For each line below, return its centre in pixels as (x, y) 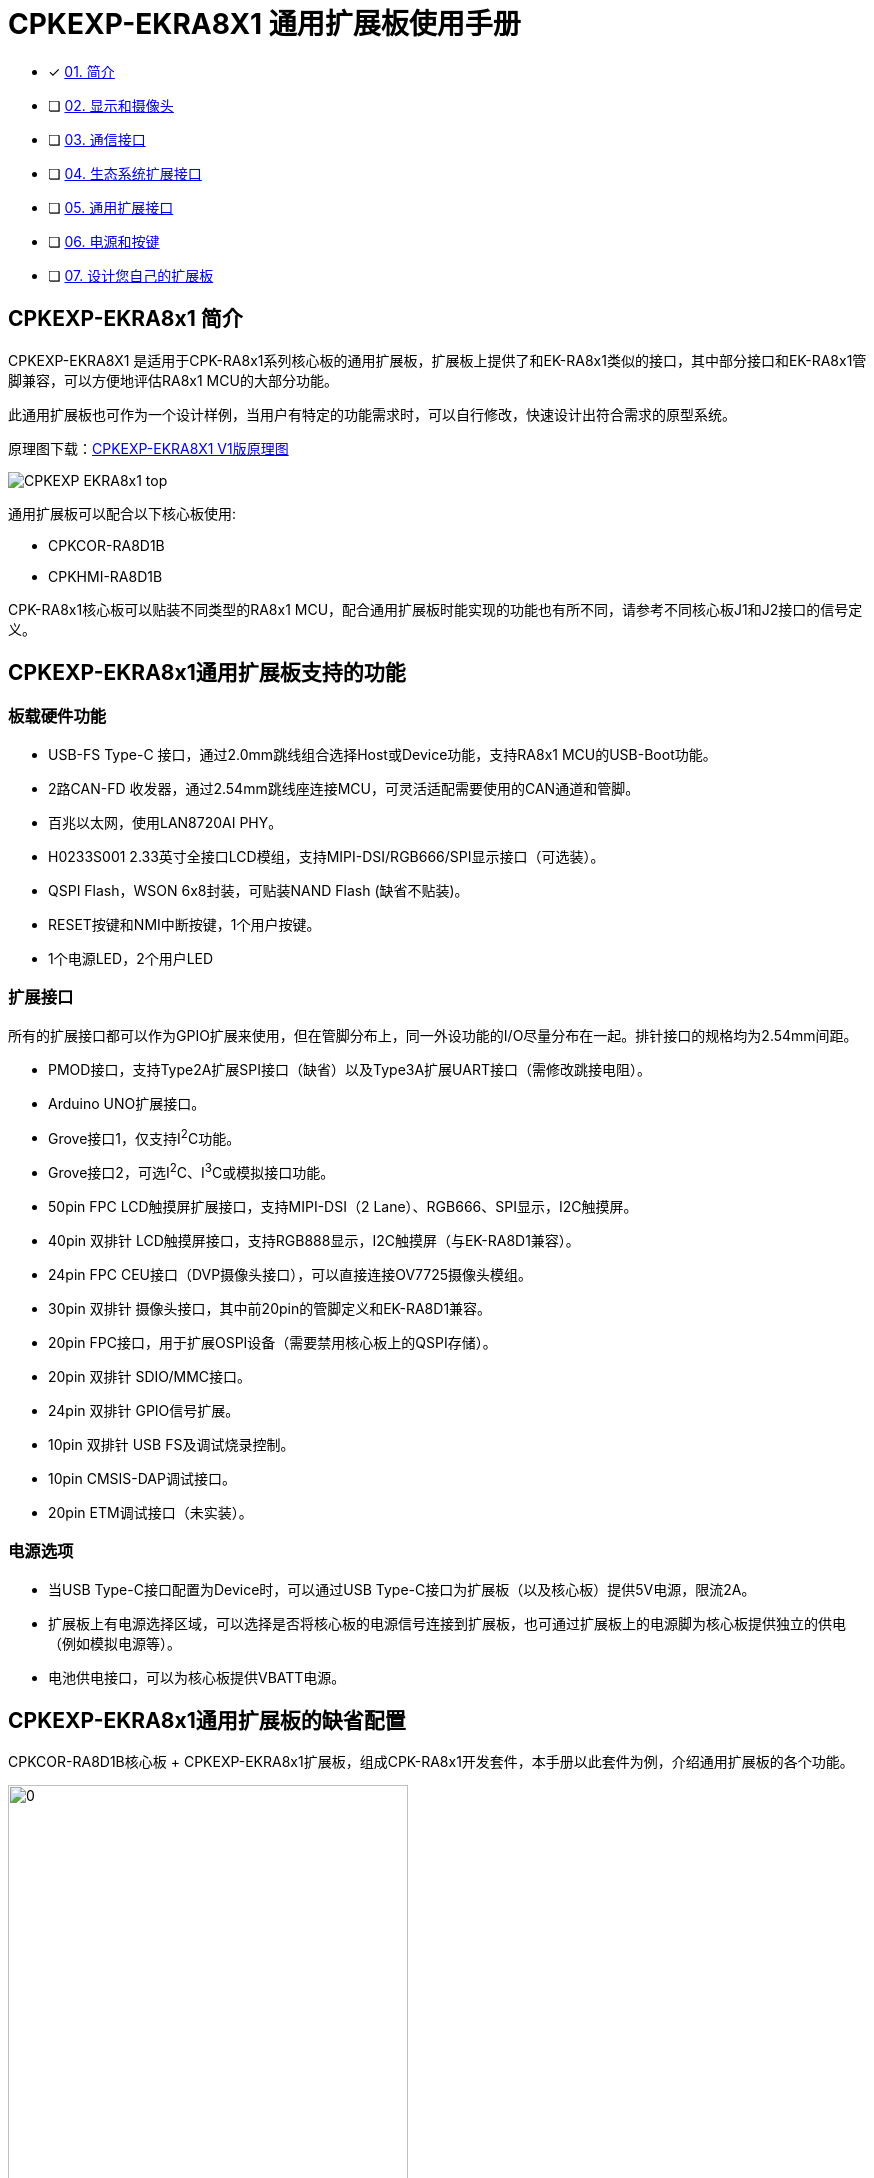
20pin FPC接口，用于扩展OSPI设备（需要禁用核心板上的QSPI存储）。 (272, 1342)
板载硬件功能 (57, 716)
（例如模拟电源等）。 (114, 1643)
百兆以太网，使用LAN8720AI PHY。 (165, 822)
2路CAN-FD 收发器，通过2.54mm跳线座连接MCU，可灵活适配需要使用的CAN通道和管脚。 (344, 788)
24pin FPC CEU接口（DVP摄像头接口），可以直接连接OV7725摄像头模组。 (290, 1274)
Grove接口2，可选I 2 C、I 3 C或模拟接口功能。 (191, 1171)
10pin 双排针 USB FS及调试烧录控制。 (171, 1444)
